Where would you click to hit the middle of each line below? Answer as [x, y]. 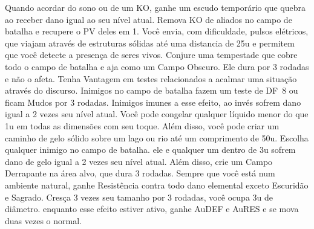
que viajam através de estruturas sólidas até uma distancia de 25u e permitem [150, 43]
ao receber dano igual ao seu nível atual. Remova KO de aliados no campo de [149, 19]
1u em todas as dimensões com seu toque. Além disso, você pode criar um [142, 125]
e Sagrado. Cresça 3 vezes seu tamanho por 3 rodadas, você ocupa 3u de [139, 197]
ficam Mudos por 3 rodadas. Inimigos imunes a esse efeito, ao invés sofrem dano [153, 102]
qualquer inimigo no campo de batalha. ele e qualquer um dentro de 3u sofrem [150, 150]
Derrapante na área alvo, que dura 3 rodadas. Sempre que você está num [140, 173]
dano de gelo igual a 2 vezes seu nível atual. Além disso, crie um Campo [139, 161]
